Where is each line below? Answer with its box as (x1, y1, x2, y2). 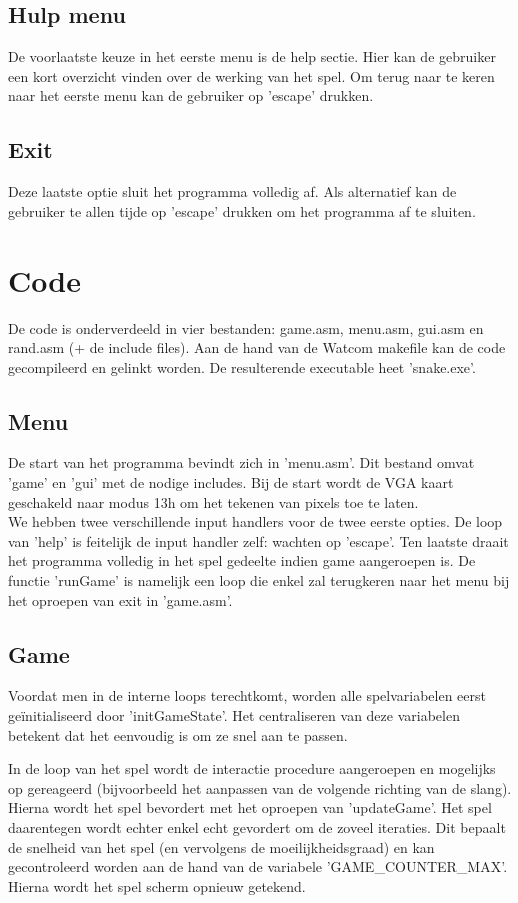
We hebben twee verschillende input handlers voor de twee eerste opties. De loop (8, 511, 503, 532)
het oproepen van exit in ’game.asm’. (8, 589, 233, 610)
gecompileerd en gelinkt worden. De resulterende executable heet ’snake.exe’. (8, 356, 476, 377)
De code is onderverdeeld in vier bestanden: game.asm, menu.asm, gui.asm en (8, 317, 484, 338)
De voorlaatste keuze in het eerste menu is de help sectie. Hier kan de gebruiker (8, 46, 496, 67)
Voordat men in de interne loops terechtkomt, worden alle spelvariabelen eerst (8, 685, 487, 706)
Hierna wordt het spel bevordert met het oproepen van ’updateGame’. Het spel (8, 797, 492, 818)
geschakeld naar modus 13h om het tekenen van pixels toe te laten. (8, 491, 419, 512)
